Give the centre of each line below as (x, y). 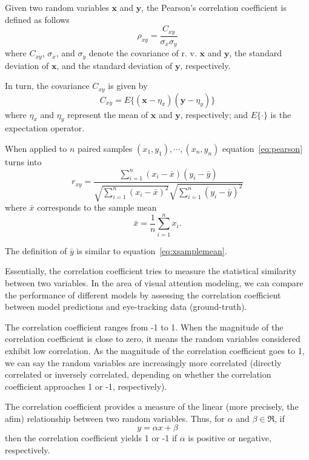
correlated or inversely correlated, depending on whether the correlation (138, 374)
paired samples (105, 149)
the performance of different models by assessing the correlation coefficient (143, 294)
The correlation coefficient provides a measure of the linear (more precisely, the (152, 406)
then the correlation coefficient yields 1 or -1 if (91, 438)
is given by (128, 86)
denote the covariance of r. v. (143, 53)
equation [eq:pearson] (263, 149)
